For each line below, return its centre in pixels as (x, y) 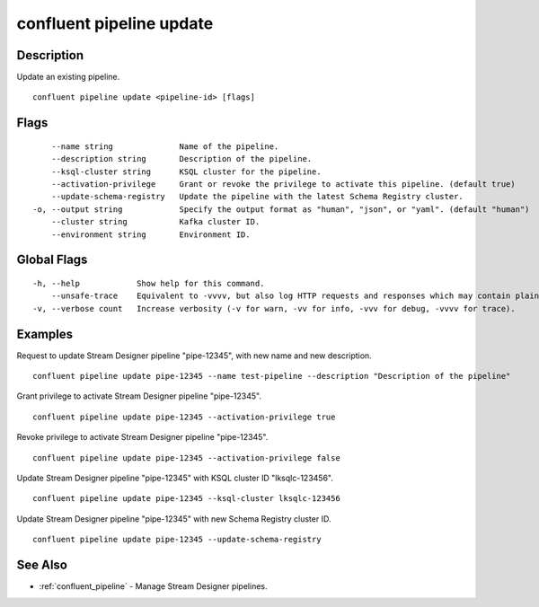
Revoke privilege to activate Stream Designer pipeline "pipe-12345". (142, 437)
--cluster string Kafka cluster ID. (155, 222)
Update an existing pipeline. (68, 77)
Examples (45, 334)
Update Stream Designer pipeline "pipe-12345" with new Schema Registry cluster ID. (174, 519)
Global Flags (52, 260)
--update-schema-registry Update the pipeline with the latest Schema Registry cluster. (257, 197)
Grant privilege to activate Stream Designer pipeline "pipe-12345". (139, 396)
